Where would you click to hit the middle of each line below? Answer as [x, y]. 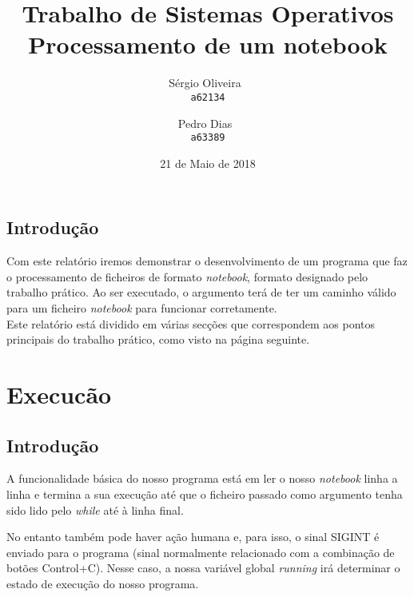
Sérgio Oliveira [205, 83]
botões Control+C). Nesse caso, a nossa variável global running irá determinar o [203, 568]
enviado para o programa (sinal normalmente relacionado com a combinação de [201, 552]
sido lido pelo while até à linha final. [95, 509]
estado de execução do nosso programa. [103, 583]
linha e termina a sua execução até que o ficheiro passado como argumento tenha [205, 494]
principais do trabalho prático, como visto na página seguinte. [158, 339]
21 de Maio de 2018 [208, 163]
